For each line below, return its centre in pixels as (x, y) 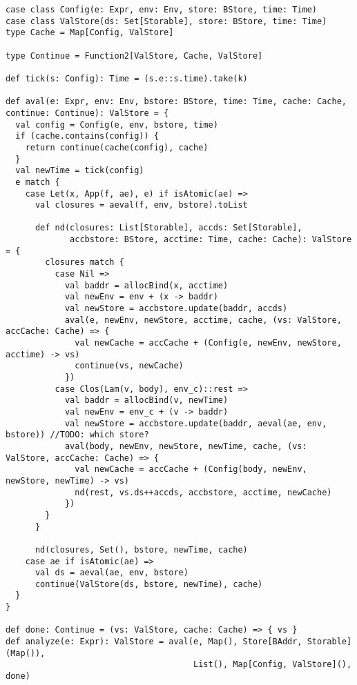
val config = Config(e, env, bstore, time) (117, 125)
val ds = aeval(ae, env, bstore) (112, 573)
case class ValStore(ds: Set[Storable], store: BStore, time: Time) (166, 21)
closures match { (85, 262)
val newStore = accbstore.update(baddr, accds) (176, 309)
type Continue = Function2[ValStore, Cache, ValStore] (134, 56)
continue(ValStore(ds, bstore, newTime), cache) (149, 584)
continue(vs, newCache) (129, 366)
